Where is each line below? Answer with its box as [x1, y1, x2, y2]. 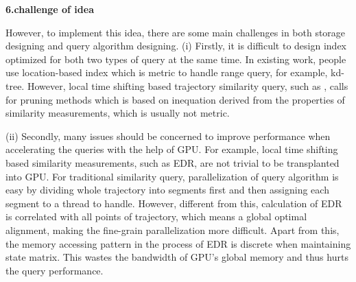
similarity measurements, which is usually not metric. [5, 106, 230, 120]
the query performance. [5, 263, 104, 277]
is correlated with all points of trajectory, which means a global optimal [5, 209, 307, 224]
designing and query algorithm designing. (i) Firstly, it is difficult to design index [5, 38, 346, 53]
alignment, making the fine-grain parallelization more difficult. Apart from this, [5, 222, 340, 237]
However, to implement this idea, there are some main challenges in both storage [5, 25, 346, 39]
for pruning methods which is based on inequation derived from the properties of [5, 92, 345, 106]
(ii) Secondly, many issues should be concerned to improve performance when [5, 128, 331, 143]
